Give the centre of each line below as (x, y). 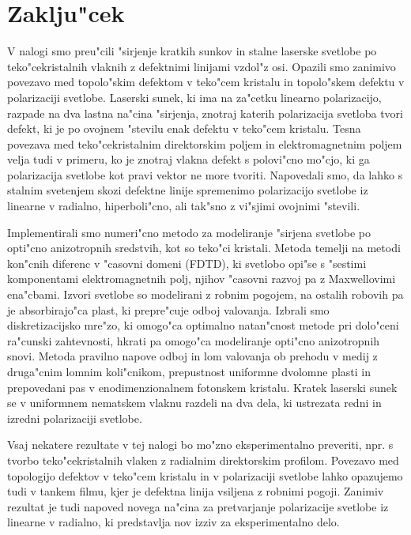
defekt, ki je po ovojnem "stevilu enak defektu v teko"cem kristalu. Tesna (184, 128)
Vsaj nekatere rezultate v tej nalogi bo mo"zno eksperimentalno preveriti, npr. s (200, 445)
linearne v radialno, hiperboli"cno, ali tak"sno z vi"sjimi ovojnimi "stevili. (184, 206)
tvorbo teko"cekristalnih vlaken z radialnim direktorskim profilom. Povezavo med (203, 460)
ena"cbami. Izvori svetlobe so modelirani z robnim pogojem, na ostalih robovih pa (205, 294)
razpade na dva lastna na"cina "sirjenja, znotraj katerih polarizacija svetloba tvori (205, 113)
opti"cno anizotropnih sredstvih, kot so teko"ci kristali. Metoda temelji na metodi (204, 248)
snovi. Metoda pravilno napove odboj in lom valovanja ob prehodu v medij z (192, 356)
